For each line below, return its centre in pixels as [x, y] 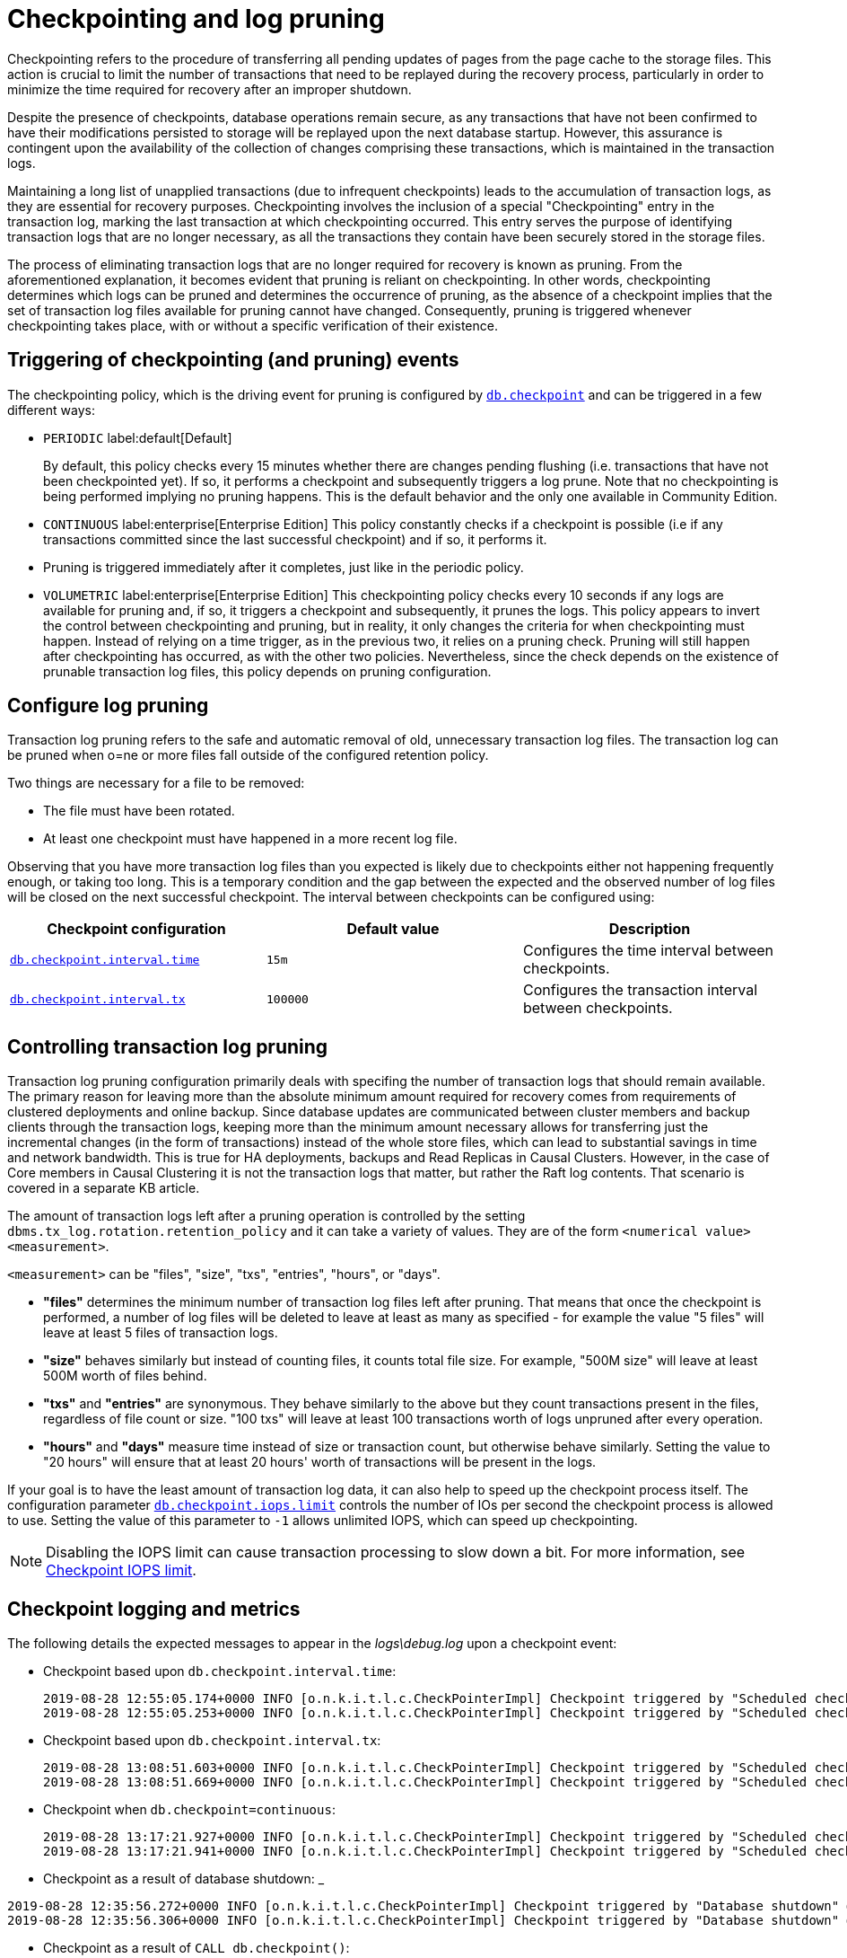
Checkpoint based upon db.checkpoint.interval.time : [220, 1671]
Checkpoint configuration [136, 929]
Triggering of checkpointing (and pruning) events [233, 360]
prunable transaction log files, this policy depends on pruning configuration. [267, 671]
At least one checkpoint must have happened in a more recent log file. [250, 839]
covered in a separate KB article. [104, 1188]
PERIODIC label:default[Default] [138, 437]
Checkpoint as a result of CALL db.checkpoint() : [196, 1948]
